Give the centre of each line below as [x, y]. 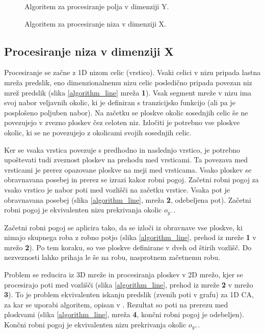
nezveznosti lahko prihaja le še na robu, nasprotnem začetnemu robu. [112, 257]
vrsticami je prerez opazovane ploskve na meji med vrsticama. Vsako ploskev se [128, 169]
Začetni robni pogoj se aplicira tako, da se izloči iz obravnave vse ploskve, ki [123, 227]
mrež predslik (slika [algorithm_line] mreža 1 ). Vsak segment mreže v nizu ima [128, 92]
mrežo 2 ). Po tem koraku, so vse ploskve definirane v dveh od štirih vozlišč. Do [128, 247]
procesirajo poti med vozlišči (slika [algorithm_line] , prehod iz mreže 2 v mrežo [129, 284]
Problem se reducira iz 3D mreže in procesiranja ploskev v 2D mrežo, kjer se [124, 274]
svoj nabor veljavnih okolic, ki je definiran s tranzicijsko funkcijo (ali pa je [120, 102]
